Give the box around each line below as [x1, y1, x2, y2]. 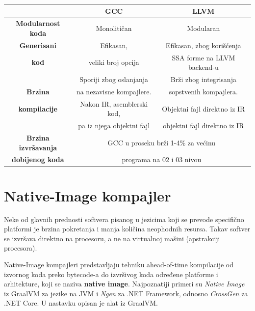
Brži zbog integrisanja [170, 74, 236, 85]
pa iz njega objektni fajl [78, 120, 150, 131]
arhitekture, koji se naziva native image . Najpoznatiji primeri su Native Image [4, 279, 245, 289]
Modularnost [16, 18, 60, 28]
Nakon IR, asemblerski [80, 98, 148, 109]
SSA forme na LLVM [172, 52, 235, 62]
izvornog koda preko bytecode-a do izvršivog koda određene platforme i [4, 269, 218, 279]
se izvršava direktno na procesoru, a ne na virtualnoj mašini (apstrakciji [4, 233, 220, 243]
